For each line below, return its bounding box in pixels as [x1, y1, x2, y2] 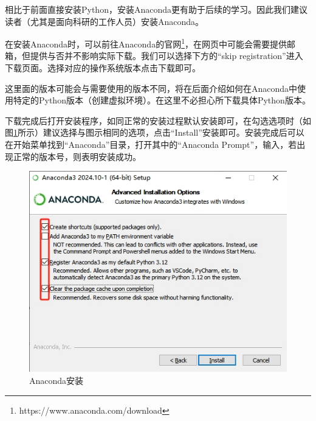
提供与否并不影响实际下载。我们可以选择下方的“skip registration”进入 [30, 49, 303, 62]
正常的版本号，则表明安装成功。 [13, 150, 141, 162]
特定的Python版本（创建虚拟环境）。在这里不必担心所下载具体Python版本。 [13, 94, 311, 106]
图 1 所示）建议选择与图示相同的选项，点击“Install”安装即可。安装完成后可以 [5, 126, 304, 139]
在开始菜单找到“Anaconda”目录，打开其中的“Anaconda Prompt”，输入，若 [5, 138, 297, 150]
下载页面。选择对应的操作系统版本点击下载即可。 [5, 61, 201, 74]
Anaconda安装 [29, 374, 84, 386]
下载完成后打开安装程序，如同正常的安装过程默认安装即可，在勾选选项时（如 [5, 114, 311, 127]
